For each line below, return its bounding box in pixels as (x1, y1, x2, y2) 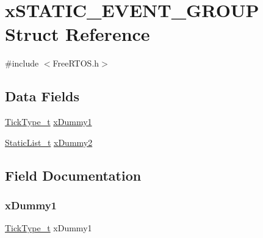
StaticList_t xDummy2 (5, 135, 93, 148)
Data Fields (5, 87, 80, 106)
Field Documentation (5, 165, 142, 184)
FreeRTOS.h (52, 57, 99, 70)
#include (5, 57, 39, 70)
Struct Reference (5, 21, 150, 46)
